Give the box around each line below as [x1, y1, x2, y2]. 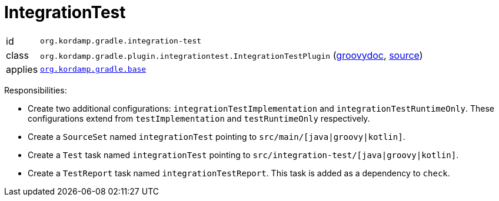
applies [6, 63, 38, 75]
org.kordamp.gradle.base [40, 65, 147, 74]
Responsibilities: [4, 85, 67, 95]
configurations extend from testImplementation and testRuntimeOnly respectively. [28, 113, 370, 123]
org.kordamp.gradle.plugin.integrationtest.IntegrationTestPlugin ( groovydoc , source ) [40, 49, 423, 61]
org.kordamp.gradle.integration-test [40, 36, 202, 46]
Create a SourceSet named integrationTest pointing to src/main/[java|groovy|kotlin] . [28, 131, 405, 142]
